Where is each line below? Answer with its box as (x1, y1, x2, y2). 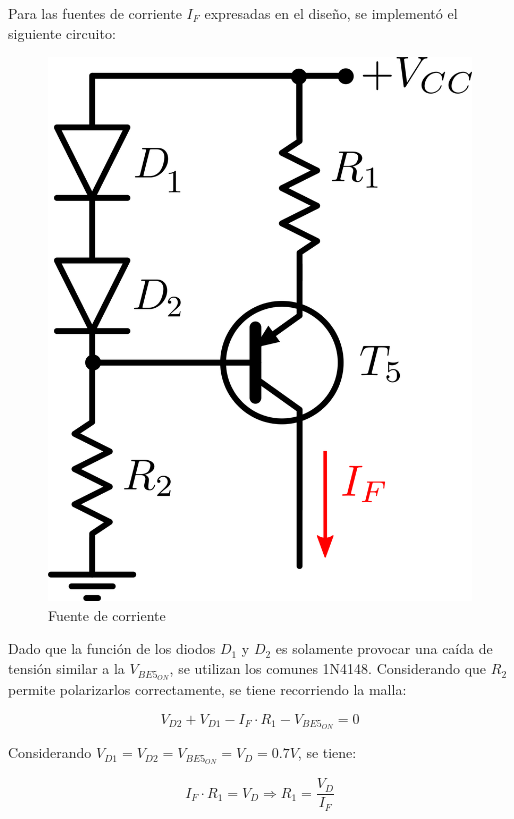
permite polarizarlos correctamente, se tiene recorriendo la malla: (8, 678, 407, 699)
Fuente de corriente (48, 604, 166, 625)
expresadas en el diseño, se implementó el (204, 3, 458, 23)
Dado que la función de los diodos (8, 638, 216, 659)
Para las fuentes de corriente (8, 3, 182, 23)
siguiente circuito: (8, 22, 116, 43)
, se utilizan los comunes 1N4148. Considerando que (169, 658, 487, 679)
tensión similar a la (8, 658, 125, 679)
